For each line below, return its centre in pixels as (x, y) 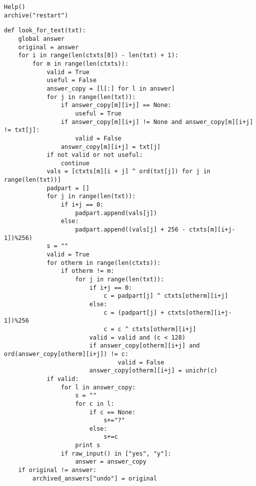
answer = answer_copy (111, 462)
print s (88, 445)
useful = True (98, 113)
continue (75, 163)
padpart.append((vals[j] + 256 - (130, 230)
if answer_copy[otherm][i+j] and (144, 346)
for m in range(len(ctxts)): (81, 63)
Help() (15, 7)
